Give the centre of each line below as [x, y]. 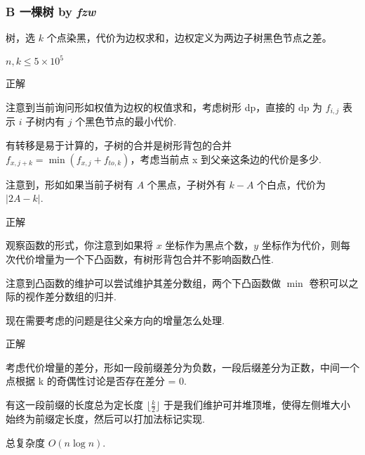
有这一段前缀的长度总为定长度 [74, 405]
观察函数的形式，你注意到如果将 [79, 245]
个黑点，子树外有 [186, 184]
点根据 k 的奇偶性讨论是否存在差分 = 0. [96, 381]
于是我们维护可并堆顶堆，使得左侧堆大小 [257, 405]
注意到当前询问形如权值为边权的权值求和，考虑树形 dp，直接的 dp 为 [164, 107]
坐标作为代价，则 [301, 245]
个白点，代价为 [292, 184]
